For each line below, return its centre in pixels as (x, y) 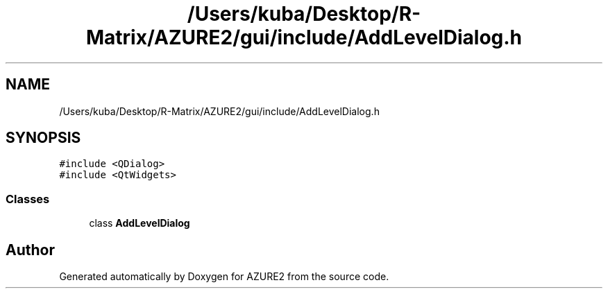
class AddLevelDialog (140, 223)
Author (30, 250)
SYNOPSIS (43, 138)
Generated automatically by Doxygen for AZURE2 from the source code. (224, 277)
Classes (28, 199)
